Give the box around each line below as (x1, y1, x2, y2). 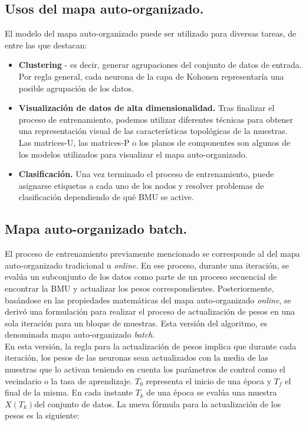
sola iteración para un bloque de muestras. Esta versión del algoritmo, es (5, 316, 268, 329)
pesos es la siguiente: (5, 409, 80, 421)
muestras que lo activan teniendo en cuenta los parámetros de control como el (5, 363, 286, 375)
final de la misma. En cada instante (5, 386, 133, 398)
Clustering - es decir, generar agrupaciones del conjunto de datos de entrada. (18, 58, 302, 71)
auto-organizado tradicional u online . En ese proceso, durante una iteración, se (5, 259, 289, 271)
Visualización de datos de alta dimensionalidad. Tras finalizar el (18, 102, 275, 114)
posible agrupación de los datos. (18, 81, 134, 94)
